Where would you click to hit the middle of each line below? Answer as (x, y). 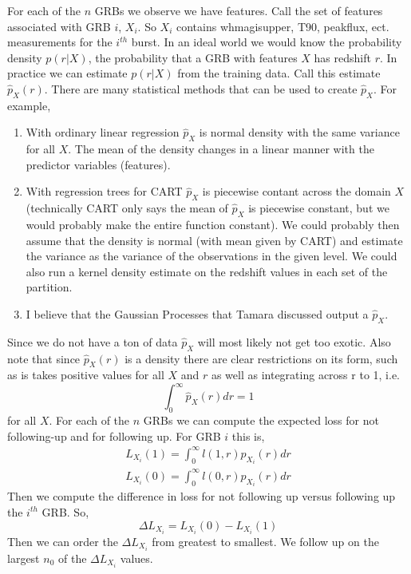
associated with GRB (59, 26)
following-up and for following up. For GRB (114, 435)
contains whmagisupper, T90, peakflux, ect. (283, 26)
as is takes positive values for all (86, 375)
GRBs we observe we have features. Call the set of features (239, 10)
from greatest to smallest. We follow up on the (265, 541)
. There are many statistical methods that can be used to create (201, 88)
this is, (248, 435)
